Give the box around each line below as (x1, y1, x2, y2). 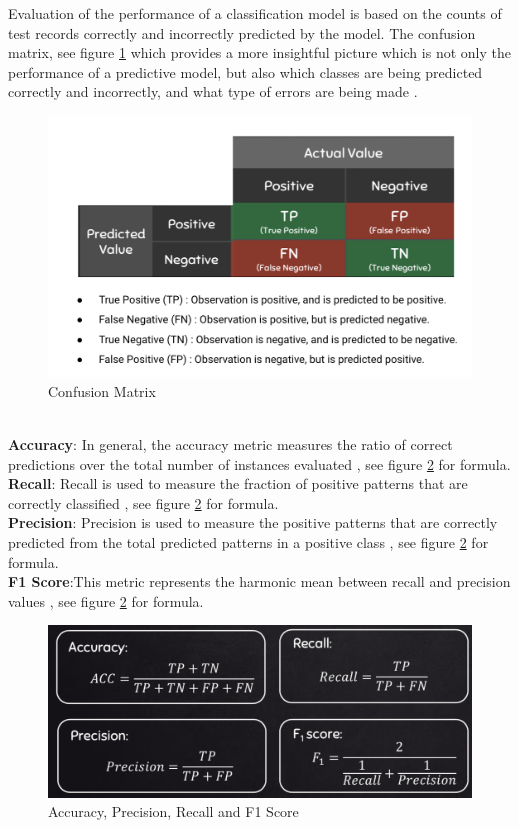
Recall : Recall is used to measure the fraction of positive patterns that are (8, 473, 468, 494)
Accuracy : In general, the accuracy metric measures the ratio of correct (8, 434, 453, 455)
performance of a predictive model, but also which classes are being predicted (8, 61, 483, 82)
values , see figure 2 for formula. (8, 590, 204, 611)
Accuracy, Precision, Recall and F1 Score (48, 801, 299, 822)
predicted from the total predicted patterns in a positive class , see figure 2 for (8, 531, 489, 552)
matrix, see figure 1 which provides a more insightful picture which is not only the (8, 42, 511, 63)
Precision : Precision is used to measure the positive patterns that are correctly (8, 512, 498, 533)
